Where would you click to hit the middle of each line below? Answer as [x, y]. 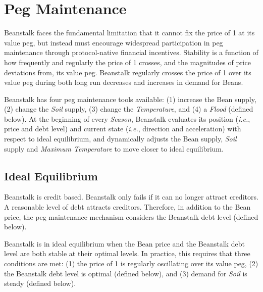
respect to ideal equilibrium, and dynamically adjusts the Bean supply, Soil [120, 139]
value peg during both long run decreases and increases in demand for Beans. [124, 82]
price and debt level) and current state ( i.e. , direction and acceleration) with [123, 129]
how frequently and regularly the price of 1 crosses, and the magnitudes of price [127, 62]
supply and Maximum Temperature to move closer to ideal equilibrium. [114, 148]
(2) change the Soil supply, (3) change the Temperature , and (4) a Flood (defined [129, 109]
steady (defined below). [40, 283]
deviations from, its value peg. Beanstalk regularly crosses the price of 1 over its [128, 72]
